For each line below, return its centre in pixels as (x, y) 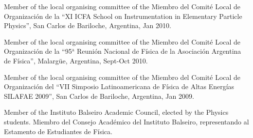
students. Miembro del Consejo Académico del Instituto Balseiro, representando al (126, 121)
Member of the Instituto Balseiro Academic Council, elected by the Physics (116, 112)
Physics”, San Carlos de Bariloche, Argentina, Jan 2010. (88, 25)
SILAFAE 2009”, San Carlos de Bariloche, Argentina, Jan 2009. (99, 96)
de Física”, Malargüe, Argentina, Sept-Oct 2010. (76, 60)
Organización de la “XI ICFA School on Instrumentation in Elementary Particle (123, 16)
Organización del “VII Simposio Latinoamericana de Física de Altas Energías (119, 86)
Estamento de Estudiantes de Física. (58, 131)
